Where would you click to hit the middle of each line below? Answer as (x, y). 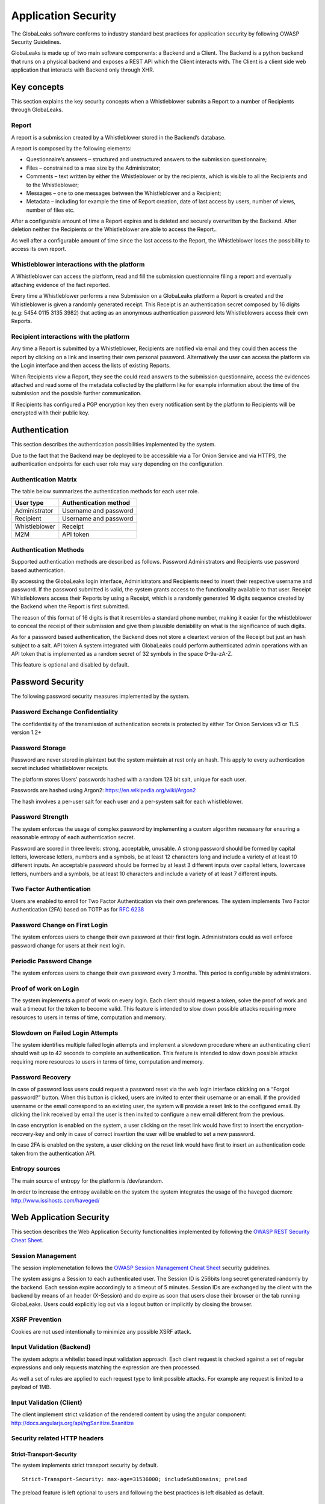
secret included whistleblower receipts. (60, 768)
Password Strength (40, 817)
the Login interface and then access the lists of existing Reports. (91, 365)
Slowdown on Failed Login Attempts (65, 1033)
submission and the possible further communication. (76, 393)
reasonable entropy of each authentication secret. (73, 837)
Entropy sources (36, 1169)
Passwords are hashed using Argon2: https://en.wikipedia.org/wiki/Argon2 (104, 791)
